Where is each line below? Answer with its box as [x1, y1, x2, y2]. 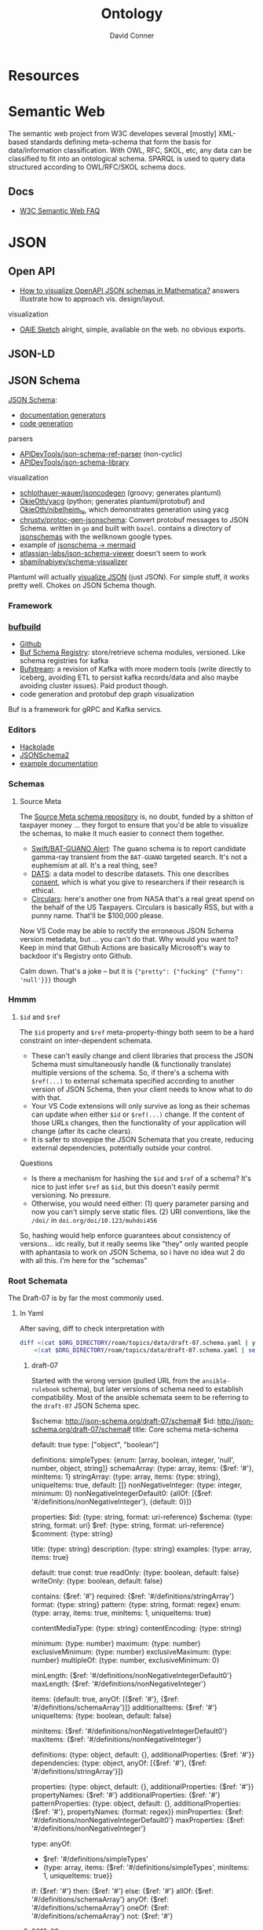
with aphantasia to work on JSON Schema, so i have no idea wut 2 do [19, 1247, 246, 1257]
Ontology [100, 5, 163, 23]
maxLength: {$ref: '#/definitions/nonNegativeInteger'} [31, 1679, 206, 1688]
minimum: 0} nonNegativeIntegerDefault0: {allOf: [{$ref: [31, 1488, 214, 1498]
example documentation [19, 759, 98, 769]
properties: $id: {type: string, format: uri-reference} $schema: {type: [31, 1512, 253, 1521]
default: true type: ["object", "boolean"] [31, 1439, 159, 1449]
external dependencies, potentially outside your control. [31, 1143, 213, 1152]
